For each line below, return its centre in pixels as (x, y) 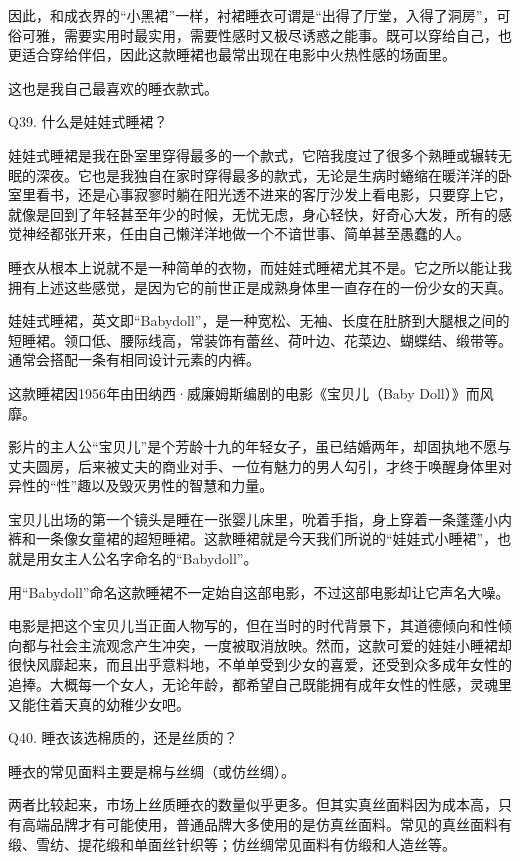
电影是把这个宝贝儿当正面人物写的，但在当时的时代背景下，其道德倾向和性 (253, 625)
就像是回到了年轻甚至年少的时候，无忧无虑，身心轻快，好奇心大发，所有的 (253, 213)
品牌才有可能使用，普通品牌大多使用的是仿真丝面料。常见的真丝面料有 (280, 824)
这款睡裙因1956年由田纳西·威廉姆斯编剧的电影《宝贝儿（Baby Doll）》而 (244, 392)
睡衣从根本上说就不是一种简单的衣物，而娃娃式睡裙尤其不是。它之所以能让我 (260, 266)
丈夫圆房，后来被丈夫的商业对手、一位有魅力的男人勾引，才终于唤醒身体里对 (260, 465)
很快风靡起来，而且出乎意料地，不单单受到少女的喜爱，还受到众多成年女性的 (260, 664)
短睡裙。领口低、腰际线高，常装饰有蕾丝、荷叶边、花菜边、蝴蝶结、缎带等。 (260, 339)
